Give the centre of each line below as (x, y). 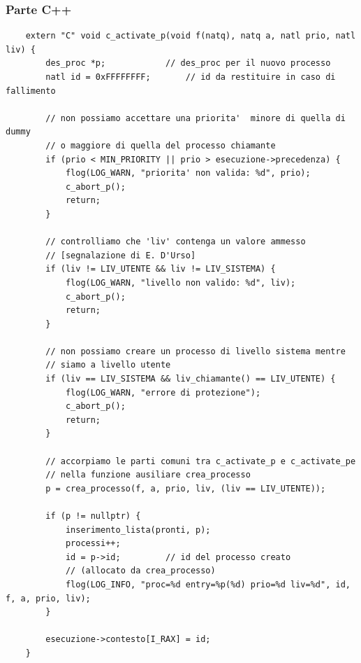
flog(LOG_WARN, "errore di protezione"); (163, 392)
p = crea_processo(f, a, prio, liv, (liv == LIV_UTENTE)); (186, 488)
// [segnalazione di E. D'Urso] (121, 255)
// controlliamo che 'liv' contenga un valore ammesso (176, 242)
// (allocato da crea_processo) (140, 571)
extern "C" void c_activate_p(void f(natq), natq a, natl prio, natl (191, 36)
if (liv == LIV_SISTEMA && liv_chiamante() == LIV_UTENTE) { (191, 379)
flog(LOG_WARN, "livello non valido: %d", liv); (180, 282)
